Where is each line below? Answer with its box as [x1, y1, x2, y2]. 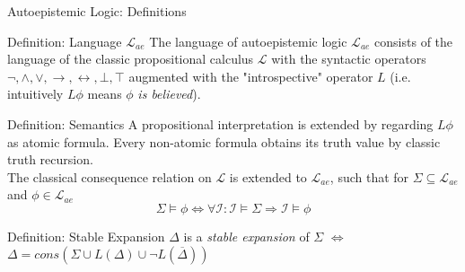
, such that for [329, 167, 409, 186]
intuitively [7, 84, 64, 103]
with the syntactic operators [271, 49, 426, 68]
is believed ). [137, 84, 201, 103]
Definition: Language [7, 31, 122, 50]
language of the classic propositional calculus [7, 49, 254, 68]
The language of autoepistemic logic [149, 31, 347, 50]
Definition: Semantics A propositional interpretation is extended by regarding [7, 114, 434, 133]
